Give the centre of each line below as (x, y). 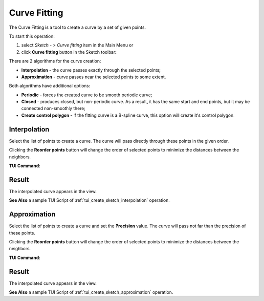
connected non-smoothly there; (53, 108)
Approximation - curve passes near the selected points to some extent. (94, 77)
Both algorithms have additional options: (50, 86)
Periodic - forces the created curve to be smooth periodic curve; (87, 95)
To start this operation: (32, 36)
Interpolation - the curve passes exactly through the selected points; (91, 70)
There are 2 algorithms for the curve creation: (55, 61)
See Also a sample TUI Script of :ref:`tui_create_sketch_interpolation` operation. (89, 200)
